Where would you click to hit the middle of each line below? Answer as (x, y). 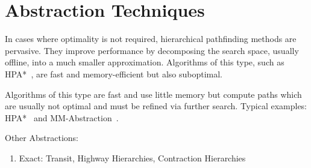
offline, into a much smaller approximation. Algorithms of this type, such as (145, 62)
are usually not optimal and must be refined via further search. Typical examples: (156, 106)
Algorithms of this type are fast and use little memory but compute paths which (153, 94)
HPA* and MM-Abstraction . (62, 117)
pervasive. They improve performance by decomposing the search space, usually (152, 50)
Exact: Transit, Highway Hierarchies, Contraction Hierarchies (132, 157)
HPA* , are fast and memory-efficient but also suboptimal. (114, 73)
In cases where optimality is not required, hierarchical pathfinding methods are (151, 39)
